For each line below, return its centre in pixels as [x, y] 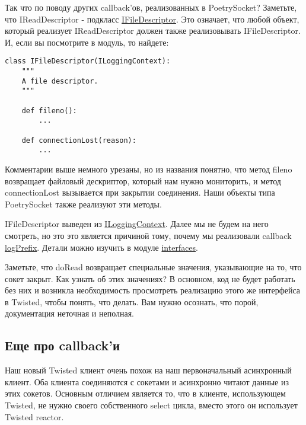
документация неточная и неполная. [70, 313]
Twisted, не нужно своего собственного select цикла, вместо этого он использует [151, 405]
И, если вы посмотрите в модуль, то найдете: [87, 42]
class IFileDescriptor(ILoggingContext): [88, 61]
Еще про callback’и [63, 345]
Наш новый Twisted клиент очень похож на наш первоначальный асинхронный [148, 370]
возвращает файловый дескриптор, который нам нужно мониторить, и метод [143, 180]
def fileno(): [49, 111]
